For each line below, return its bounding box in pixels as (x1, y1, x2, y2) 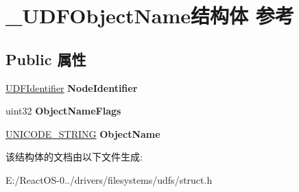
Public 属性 (5, 48, 86, 69)
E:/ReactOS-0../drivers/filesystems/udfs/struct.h (5, 172, 213, 187)
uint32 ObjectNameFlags (5, 104, 121, 118)
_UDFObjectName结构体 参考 (5, 1, 294, 29)
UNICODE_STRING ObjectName (5, 126, 160, 141)
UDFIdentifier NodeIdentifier (5, 80, 138, 95)
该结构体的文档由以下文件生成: (5, 149, 143, 164)
